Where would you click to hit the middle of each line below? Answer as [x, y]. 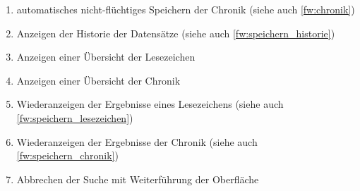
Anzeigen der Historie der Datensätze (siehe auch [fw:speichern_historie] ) [176, 33]
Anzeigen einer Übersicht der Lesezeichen [106, 57]
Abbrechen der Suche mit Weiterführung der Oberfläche [138, 179]
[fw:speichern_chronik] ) [67, 155]
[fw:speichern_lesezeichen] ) [75, 117]
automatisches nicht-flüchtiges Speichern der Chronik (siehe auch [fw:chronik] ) [186, 9]
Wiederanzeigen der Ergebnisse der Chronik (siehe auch [137, 141]
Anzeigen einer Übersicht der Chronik [98, 80]
